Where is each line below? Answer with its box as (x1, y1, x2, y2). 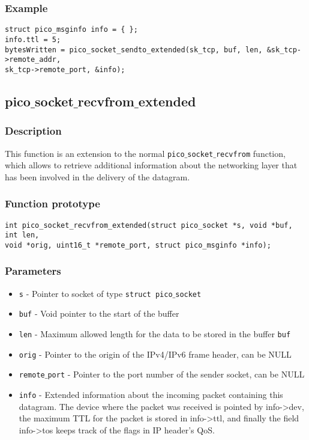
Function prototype (5, 196, 100, 211)
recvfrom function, (215, 147, 286, 159)
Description (5, 123, 62, 138)
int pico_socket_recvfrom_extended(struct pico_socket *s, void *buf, (5, 221, 293, 230)
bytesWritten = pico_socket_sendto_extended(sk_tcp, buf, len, (5, 45, 263, 54)
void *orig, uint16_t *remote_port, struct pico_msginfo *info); (5, 240, 271, 249)
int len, (5, 231, 40, 240)
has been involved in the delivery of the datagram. (5, 170, 190, 183)
